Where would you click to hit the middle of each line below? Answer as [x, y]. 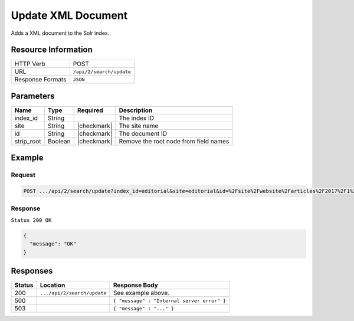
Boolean [59, 141]
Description [136, 110]
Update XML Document [69, 15]
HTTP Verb [30, 64]
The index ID [137, 118]
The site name [139, 126]
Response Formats [40, 80]
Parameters [33, 96]
